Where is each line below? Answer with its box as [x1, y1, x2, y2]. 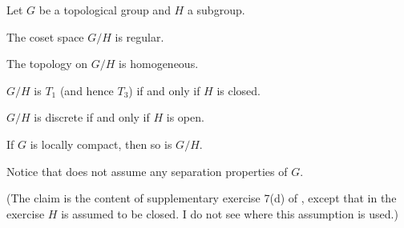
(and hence [59, 82, 114, 98]
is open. [166, 109, 204, 126]
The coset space [6, 28, 84, 45]
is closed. [216, 82, 261, 98]
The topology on [6, 55, 88, 72]
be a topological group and [38, 2, 171, 18]
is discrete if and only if [34, 109, 150, 126]
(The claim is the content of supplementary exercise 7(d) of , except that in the [6, 190, 397, 206]
